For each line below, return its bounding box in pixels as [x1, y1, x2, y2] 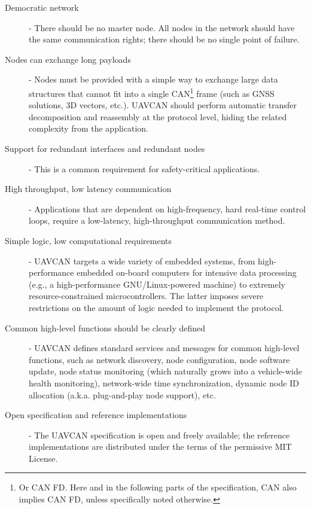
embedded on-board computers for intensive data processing [77, 266, 297, 279]
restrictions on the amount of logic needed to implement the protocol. [29, 301, 284, 313]
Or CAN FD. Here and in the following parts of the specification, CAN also [19, 481, 297, 493]
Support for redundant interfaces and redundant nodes [5, 142, 205, 154]
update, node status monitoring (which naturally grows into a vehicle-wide [29, 365, 302, 377]
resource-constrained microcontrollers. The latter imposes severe [29, 289, 264, 302]
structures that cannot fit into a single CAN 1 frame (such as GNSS [29, 85, 275, 99]
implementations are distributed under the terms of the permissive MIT [29, 440, 292, 453]
